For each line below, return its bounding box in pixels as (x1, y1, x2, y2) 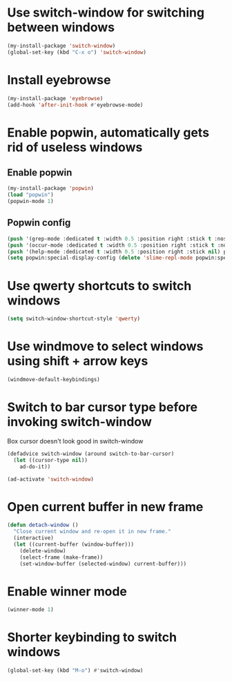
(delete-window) (19, 547, 67, 554)
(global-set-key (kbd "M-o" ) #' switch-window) (7, 667, 144, 674)
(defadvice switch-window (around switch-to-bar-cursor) (7, 450, 175, 457)
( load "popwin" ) (7, 191, 54, 198)
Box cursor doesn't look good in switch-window (7, 437, 144, 445)
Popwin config (7, 217, 71, 229)
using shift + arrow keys (7, 354, 148, 369)
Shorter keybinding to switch (7, 630, 177, 645)
